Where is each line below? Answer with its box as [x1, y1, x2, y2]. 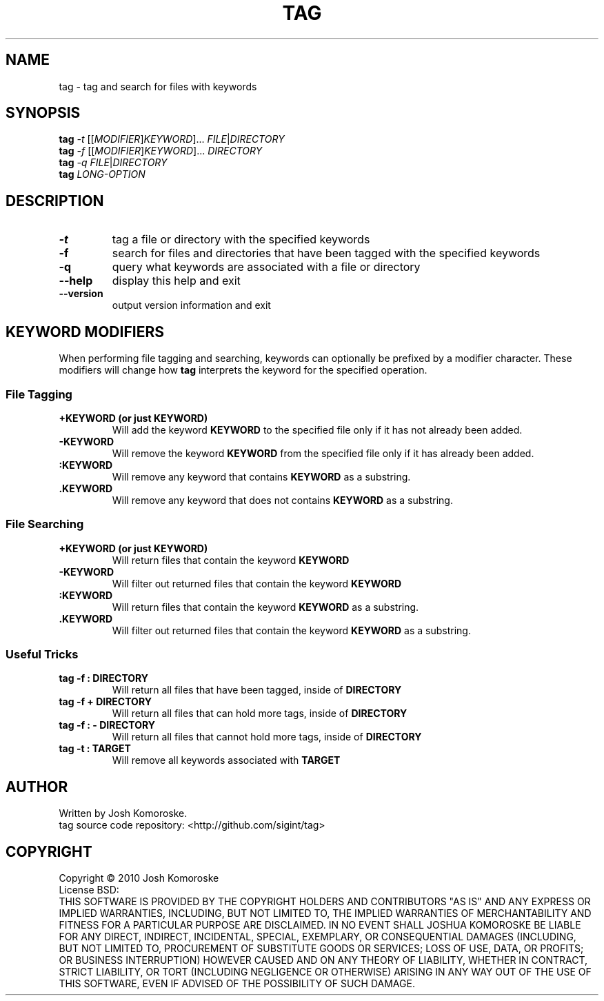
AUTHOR [6, 778, 68, 796]
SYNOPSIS [6, 104, 81, 122]
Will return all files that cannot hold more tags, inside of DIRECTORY [112, 731, 422, 743]
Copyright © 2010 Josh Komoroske [59, 872, 219, 884]
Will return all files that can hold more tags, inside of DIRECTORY [112, 707, 407, 720]
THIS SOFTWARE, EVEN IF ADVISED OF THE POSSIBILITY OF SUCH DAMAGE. [59, 978, 415, 990]
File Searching [6, 517, 84, 532]
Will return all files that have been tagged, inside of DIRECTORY [112, 684, 402, 696]
